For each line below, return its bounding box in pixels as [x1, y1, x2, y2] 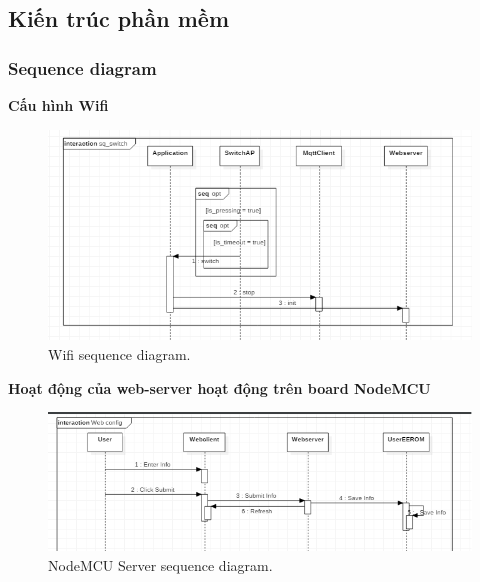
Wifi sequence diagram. [48, 343, 191, 364]
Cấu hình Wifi [8, 95, 109, 115]
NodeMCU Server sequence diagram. [48, 554, 273, 575]
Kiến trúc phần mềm [8, 3, 230, 34]
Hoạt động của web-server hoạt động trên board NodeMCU [8, 377, 431, 398]
